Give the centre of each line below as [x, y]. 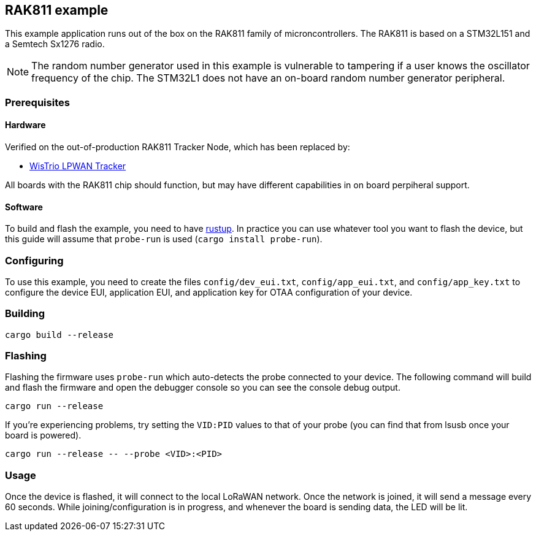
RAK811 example [57, 10]
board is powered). [43, 435]
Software [24, 207]
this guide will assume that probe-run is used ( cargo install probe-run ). [164, 239]
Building [25, 314]
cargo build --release [59, 335]
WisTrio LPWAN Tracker [78, 166]
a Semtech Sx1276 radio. [55, 44]
